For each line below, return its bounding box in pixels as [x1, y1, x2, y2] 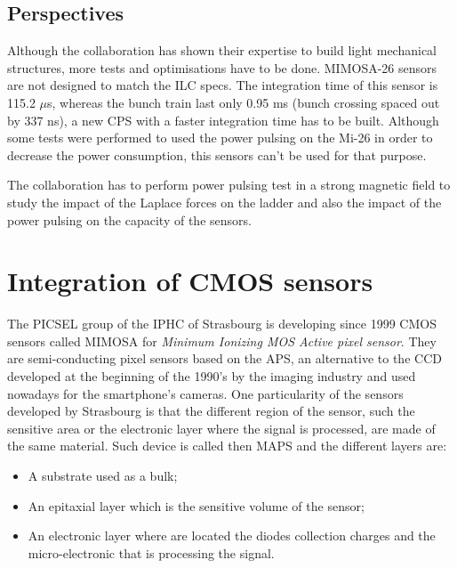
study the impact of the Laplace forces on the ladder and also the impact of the [7, 192, 442, 211]
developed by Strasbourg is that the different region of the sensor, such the [7, 402, 415, 420]
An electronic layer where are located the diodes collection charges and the [28, 526, 436, 545]
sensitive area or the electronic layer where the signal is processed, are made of [7, 418, 436, 437]
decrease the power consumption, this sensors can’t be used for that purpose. [7, 145, 427, 164]
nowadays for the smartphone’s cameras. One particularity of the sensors [7, 384, 404, 402]
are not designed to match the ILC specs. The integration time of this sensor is [7, 76, 438, 94]
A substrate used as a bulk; [28, 467, 178, 485]
